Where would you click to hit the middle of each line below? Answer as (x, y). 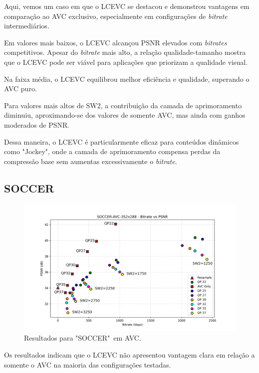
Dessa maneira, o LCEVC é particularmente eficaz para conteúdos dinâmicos (122, 141)
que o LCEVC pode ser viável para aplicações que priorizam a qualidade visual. (126, 62)
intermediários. (27, 26)
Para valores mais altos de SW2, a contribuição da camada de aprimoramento (123, 105)
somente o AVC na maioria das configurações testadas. (88, 364)
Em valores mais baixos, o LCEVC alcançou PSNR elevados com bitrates (116, 42)
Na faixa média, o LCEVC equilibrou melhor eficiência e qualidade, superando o (127, 79)
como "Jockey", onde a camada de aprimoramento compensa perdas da (112, 151)
